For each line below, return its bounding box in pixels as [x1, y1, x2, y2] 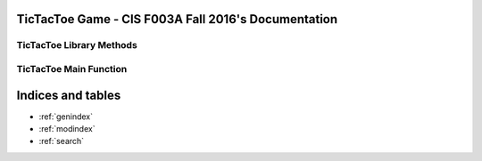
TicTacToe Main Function [16, 62, 128, 75]
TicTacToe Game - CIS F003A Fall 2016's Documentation [16, 12, 338, 27]
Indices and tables [16, 87, 121, 102]
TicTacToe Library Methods [16, 39, 137, 52]
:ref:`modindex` [38, 124, 96, 134]
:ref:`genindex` [38, 111, 94, 122]
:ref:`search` [38, 136, 85, 147]
